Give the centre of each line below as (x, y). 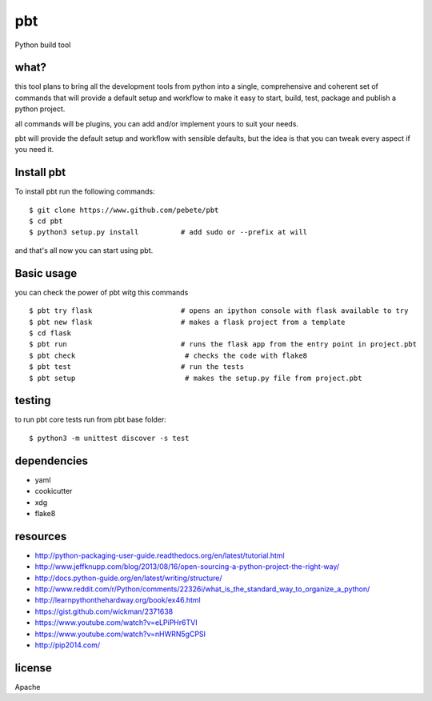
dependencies (51, 461)
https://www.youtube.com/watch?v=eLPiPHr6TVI (116, 623)
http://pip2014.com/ (68, 645)
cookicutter (54, 491)
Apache (28, 687)
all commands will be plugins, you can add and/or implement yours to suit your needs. (157, 123)
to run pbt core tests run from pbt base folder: (91, 419)
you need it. (34, 150)
